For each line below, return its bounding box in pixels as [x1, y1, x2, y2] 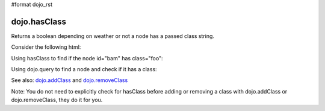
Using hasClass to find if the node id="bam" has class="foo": [11, 54, 163, 62]
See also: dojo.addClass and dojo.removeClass [11, 77, 128, 84]
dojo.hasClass [11, 16, 66, 27]
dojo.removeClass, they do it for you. [11, 97, 103, 104]
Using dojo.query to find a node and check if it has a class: [11, 66, 157, 73]
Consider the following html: [11, 43, 81, 51]
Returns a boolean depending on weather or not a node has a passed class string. [11, 32, 215, 39]
